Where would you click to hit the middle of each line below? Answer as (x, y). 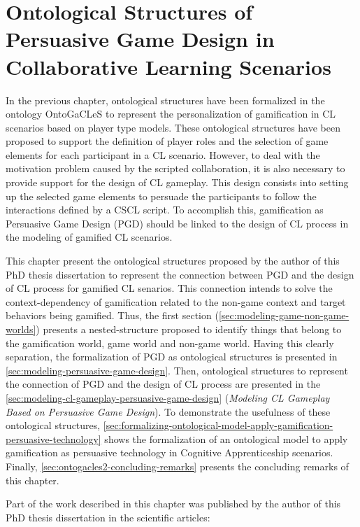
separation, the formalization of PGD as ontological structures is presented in (172, 357)
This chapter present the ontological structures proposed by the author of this (173, 261)
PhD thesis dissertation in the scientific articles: (108, 517)
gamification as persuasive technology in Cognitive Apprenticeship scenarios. (170, 452)
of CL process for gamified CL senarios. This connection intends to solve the (169, 288)
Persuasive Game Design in (140, 39)
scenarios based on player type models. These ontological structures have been (173, 127)
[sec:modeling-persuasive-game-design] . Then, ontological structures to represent (177, 370)
